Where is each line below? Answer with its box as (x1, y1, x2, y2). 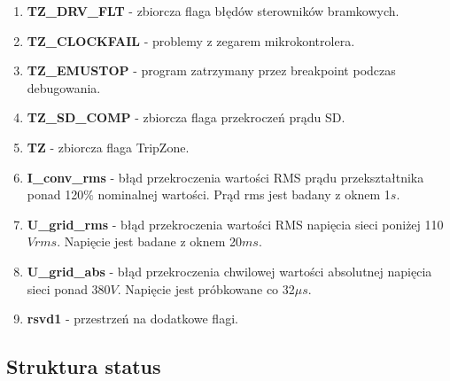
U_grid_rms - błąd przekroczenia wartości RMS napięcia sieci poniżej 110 (27, 214, 444, 233)
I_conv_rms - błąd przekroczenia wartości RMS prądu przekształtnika (27, 167, 424, 186)
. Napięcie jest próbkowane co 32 (117, 279, 295, 298)
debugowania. (27, 78, 101, 97)
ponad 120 (27, 185, 84, 204)
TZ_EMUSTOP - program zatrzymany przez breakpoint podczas (27, 61, 396, 80)
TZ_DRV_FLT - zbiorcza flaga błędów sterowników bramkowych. (27, 2, 400, 19)
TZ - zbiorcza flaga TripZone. (27, 137, 190, 156)
